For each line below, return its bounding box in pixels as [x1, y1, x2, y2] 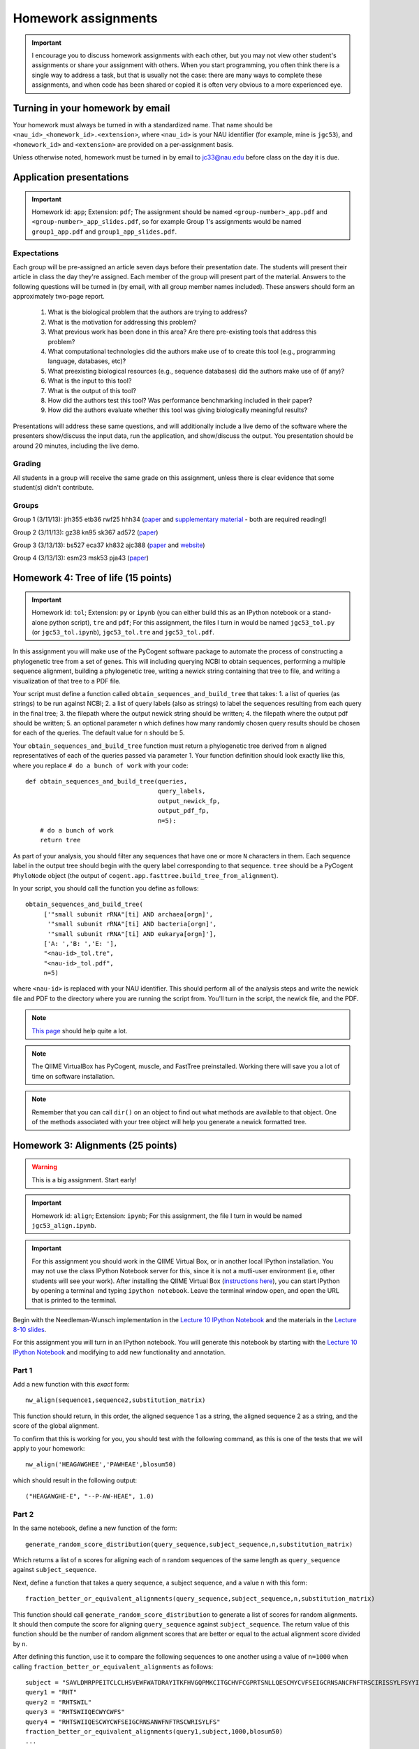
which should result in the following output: [13, 1476, 138, 1485]
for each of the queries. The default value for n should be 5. [13, 728, 185, 737]
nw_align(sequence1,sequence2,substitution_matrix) [25, 1396, 206, 1404]
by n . [13, 1639, 28, 1648]
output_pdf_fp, [157, 807, 209, 815]
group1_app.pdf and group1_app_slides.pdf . [31, 227, 177, 236]
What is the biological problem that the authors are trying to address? [47, 308, 248, 316]
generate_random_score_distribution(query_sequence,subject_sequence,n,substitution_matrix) [25, 1540, 353, 1548]
